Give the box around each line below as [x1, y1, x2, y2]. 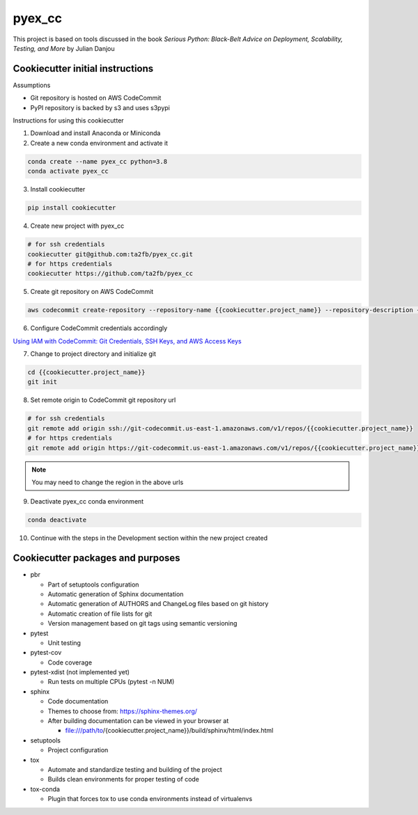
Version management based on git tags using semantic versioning [47, 619, 238, 628]
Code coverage [47, 658, 93, 667]
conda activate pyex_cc [27, 167, 109, 176]
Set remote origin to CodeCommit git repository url [30, 396, 176, 404]
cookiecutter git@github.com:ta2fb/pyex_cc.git [27, 250, 193, 258]
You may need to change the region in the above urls [31, 478, 184, 486]
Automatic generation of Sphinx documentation [47, 589, 184, 598]
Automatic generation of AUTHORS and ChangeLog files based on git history [47, 600, 269, 608]
